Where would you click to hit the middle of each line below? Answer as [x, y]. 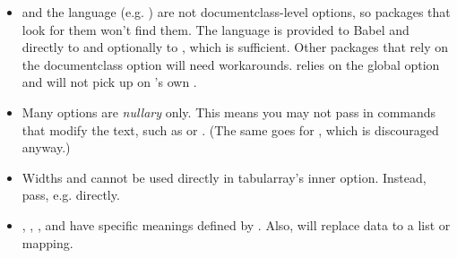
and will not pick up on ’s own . [109, 82]
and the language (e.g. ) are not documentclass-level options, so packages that [236, 12]
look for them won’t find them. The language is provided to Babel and [216, 29]
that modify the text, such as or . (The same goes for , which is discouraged [230, 129]
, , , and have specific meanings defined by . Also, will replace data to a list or [236, 224]
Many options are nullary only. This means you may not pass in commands [229, 112]
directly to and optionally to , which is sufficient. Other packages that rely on [235, 47]
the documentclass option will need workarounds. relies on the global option [231, 64]
